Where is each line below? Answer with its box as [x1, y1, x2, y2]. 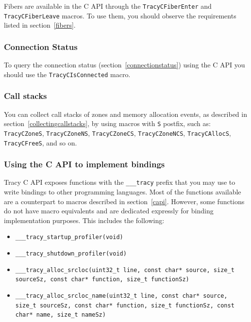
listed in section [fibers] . [4, 20, 76, 30]
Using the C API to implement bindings [4, 158, 165, 170]
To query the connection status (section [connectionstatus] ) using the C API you [4, 60, 245, 70]
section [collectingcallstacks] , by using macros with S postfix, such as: [4, 118, 211, 129]
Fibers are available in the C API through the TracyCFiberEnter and [4, 1, 212, 11]
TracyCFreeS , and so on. [4, 137, 77, 147]
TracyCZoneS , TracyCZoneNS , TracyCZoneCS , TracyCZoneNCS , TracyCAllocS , [4, 128, 231, 138]
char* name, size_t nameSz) [15, 311, 106, 319]
